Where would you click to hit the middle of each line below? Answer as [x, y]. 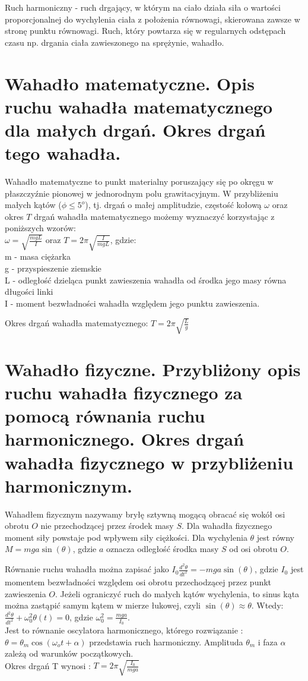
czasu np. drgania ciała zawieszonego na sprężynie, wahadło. [115, 42]
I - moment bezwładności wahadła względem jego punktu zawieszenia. [132, 303]
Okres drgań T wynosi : [48, 665]
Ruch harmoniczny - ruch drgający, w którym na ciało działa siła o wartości [143, 7]
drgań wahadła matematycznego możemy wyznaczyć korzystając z [154, 216]
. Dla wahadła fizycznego [227, 526]
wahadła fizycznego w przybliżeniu [149, 462]
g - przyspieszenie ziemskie [53, 268]
